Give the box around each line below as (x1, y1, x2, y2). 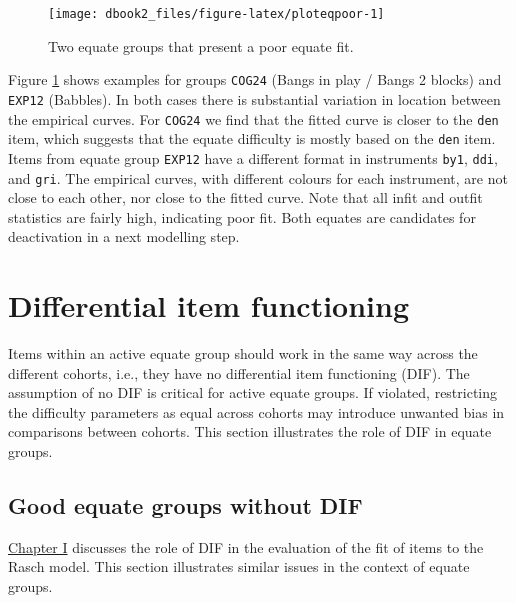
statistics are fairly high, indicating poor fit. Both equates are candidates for (8, 206, 476, 227)
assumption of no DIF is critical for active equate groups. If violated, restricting (8, 382, 498, 403)
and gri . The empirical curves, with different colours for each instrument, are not (8, 167, 508, 188)
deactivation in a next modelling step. (8, 226, 240, 247)
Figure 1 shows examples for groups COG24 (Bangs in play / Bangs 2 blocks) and (8, 69, 502, 90)
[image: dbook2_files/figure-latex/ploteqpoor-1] (48, 7, 385, 21)
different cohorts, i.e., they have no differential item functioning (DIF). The (8, 362, 470, 383)
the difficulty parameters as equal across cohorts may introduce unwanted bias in (8, 401, 505, 422)
